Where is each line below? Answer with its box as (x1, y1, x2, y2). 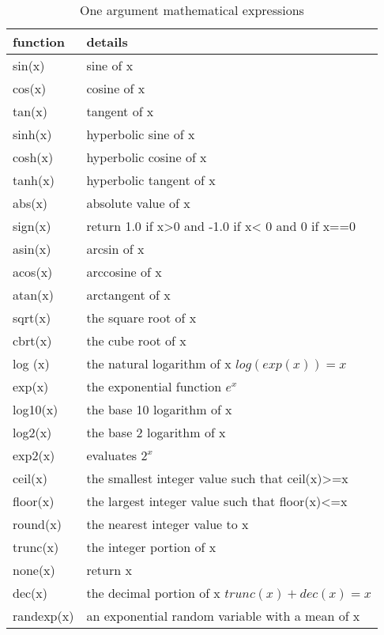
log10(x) (13, 400, 58, 418)
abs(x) (13, 194, 48, 212)
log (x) (13, 354, 50, 372)
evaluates (86, 446, 137, 464)
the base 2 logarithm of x (86, 423, 226, 441)
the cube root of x (86, 331, 186, 350)
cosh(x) (13, 148, 54, 166)
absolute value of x (86, 194, 190, 212)
